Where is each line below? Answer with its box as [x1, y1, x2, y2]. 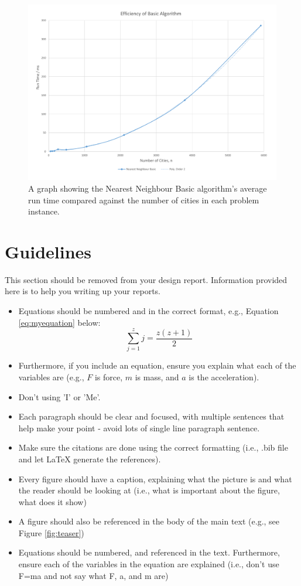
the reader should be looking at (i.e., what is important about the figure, [18, 484, 280, 496]
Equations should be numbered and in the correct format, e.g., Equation [18, 305, 279, 317]
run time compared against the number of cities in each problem [28, 193, 259, 206]
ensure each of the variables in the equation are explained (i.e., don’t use [18, 558, 279, 570]
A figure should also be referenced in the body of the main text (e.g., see [18, 515, 280, 527]
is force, [94, 370, 123, 383]
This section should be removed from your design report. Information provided [5, 273, 288, 285]
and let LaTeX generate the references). [18, 452, 161, 465]
